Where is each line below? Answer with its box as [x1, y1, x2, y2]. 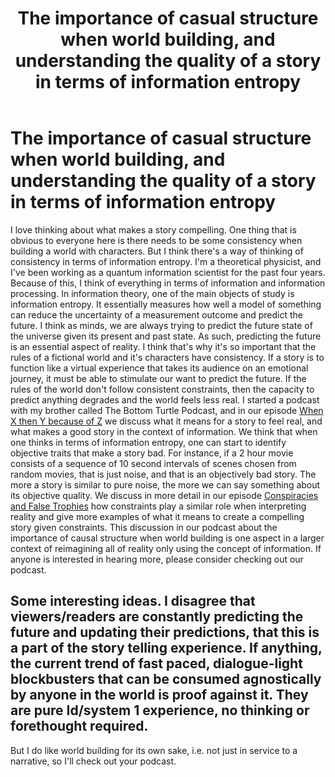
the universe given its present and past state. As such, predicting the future [10, 330, 322, 342]
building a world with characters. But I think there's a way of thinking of [10, 245, 304, 257]
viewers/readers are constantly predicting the [10, 608, 304, 626]
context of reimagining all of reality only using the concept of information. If [10, 542, 322, 554]
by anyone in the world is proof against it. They [10, 687, 309, 704]
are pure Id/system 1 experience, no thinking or [10, 702, 310, 719]
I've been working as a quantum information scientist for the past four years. [10, 266, 326, 278]
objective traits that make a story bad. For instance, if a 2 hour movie [10, 447, 294, 459]
